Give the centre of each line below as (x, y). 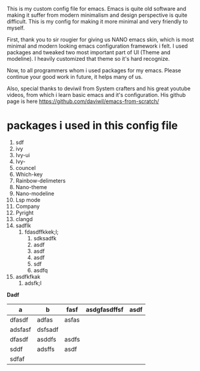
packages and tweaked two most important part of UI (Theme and (89, 52)
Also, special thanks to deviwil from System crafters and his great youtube (99, 89)
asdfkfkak (28, 276)
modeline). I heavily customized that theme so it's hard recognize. (88, 59)
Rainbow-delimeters (41, 181)
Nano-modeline (35, 193)
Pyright (24, 213)
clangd (24, 219)
